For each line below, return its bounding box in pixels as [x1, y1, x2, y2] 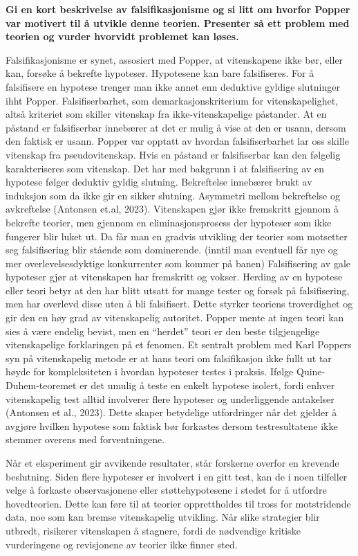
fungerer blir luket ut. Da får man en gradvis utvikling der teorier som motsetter [6, 228, 348, 243]
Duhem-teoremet [6, 378, 77, 393]
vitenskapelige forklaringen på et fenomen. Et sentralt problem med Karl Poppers [6, 337, 352, 352]
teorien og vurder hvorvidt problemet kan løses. [6, 29, 239, 44]
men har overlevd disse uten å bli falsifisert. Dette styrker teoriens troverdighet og [6, 296, 353, 311]
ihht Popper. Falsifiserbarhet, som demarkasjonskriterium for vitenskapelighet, [6, 93, 339, 107]
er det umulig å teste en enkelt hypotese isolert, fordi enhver [79, 378, 335, 393]
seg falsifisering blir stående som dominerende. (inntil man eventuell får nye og [6, 242, 338, 257]
